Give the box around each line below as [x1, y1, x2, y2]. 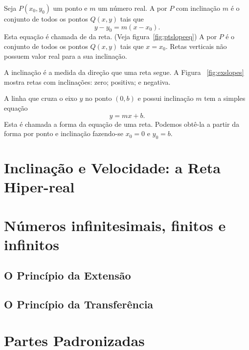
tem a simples [204, 93, 246, 103]
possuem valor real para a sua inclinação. [4, 50, 127, 61]
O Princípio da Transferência [4, 297, 154, 312]
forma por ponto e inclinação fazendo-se [4, 128, 123, 139]
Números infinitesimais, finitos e [4, 215, 226, 235]
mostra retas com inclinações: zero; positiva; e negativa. [4, 76, 171, 87]
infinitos [4, 234, 59, 254]
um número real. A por [98, 3, 167, 13]
